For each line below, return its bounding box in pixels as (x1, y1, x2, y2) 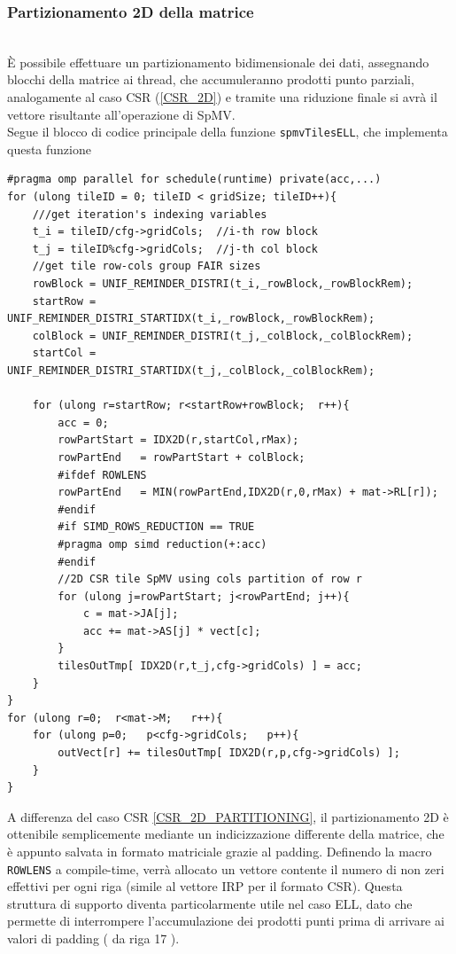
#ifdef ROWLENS (58, 468, 147, 481)
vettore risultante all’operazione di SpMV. (7, 105, 236, 123)
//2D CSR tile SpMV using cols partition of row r (58, 573, 362, 586)
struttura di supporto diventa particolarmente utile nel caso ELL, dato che (7, 894, 413, 912)
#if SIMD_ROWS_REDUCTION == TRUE (58, 520, 255, 534)
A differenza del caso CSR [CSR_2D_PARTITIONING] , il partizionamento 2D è (7, 807, 449, 825)
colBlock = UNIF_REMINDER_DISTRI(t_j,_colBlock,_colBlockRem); (32, 329, 413, 342)
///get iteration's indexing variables (32, 207, 267, 221)
